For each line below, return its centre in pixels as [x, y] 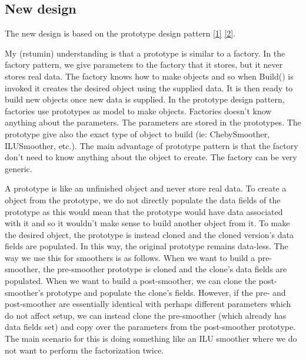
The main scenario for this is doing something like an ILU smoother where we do [151, 338]
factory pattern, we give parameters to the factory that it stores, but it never [144, 65]
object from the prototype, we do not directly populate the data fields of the [143, 199]
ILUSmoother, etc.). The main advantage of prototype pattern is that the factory [152, 145]
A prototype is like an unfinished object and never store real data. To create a [146, 188]
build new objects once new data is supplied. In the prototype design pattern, [145, 99]
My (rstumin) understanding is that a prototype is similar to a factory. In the [145, 53]
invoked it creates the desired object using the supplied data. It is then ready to [149, 87]
